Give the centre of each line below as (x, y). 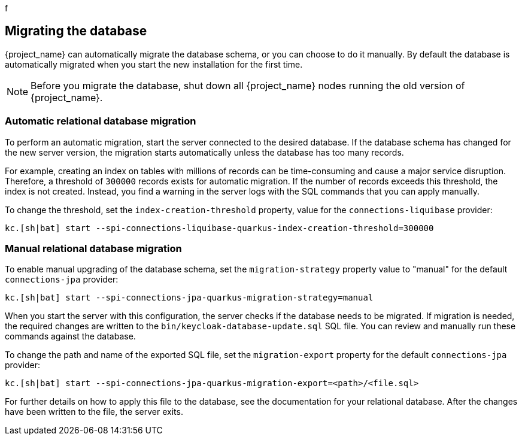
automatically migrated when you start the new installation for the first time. (154, 64)
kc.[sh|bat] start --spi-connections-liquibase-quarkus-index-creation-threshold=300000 (219, 228)
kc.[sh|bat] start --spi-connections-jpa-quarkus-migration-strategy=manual (189, 298)
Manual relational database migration (93, 248)
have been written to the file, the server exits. (94, 412)
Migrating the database (76, 31)
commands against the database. (70, 336)
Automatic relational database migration (101, 121)
